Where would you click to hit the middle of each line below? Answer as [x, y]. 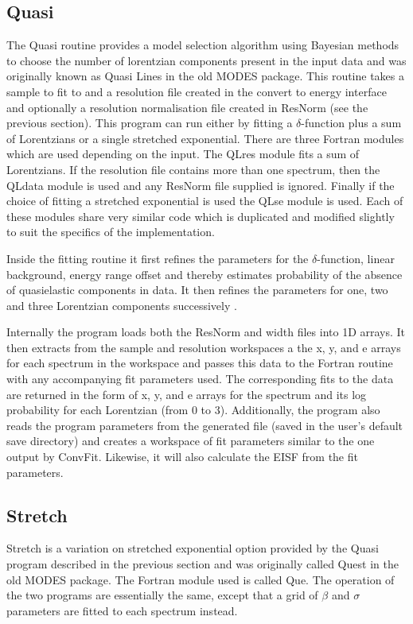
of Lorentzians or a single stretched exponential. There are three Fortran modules [205, 138]
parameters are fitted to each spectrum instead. [122, 610]
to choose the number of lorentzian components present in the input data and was [206, 60]
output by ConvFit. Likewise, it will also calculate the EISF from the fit [182, 457]
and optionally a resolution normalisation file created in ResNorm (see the [187, 107]
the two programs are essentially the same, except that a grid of [162, 595]
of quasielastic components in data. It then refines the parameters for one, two [197, 290]
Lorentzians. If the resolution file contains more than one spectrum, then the [193, 169]
